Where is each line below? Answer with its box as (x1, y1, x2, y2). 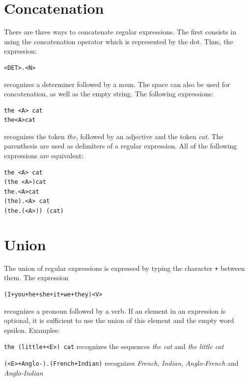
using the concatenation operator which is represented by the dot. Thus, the (4, 36, 233, 46)
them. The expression (4, 272, 69, 283)
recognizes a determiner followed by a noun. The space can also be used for (4, 79, 230, 89)
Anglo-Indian (4, 367, 43, 378)
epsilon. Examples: (4, 324, 60, 335)
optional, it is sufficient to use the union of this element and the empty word (4, 315, 234, 325)
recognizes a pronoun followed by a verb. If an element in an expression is (4, 305, 226, 316)
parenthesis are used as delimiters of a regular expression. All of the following (4, 141, 237, 151)
